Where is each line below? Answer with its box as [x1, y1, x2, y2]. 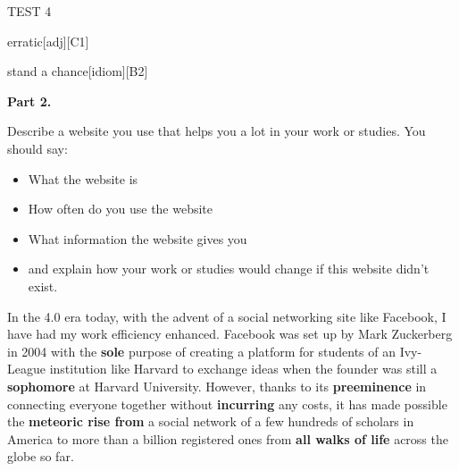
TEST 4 [7, 2, 52, 20]
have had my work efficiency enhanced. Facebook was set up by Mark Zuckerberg [7, 324, 453, 343]
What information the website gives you [28, 229, 247, 248]
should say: [7, 139, 68, 157]
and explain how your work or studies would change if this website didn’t [28, 259, 430, 278]
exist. [28, 276, 58, 295]
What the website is [28, 169, 138, 188]
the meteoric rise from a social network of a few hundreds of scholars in [7, 412, 414, 431]
